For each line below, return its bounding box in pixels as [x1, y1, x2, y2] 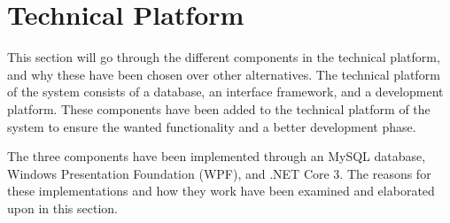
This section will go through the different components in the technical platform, [7, 48, 440, 66]
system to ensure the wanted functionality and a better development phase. [7, 117, 416, 135]
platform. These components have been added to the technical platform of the [7, 99, 431, 118]
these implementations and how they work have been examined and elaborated [7, 181, 435, 200]
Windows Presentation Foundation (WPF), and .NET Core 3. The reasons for [7, 164, 431, 182]
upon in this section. [7, 198, 119, 217]
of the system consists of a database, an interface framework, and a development [7, 82, 444, 101]
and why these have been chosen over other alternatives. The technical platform [7, 65, 440, 83]
